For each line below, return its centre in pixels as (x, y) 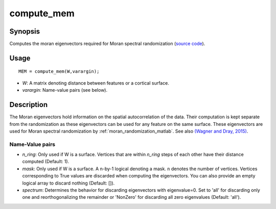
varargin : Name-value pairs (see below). (65, 90)
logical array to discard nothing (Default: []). (68, 183)
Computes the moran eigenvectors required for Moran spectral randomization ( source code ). (107, 44)
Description (29, 105)
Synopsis (25, 31)
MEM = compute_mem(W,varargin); (59, 72)
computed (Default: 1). (46, 162)
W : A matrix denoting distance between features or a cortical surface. (96, 83)
